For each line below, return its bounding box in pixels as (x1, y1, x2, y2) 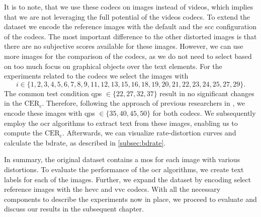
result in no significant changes (159, 88, 254, 98)
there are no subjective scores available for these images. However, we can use (4, 41, 243, 51)
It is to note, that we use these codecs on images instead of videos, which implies (4, 2, 253, 12)
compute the (4, 127, 43, 138)
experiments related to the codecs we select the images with (4, 70, 189, 81)
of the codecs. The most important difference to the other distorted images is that (4, 31, 257, 41)
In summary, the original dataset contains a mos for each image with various (4, 154, 240, 165)
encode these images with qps (4, 107, 95, 118)
